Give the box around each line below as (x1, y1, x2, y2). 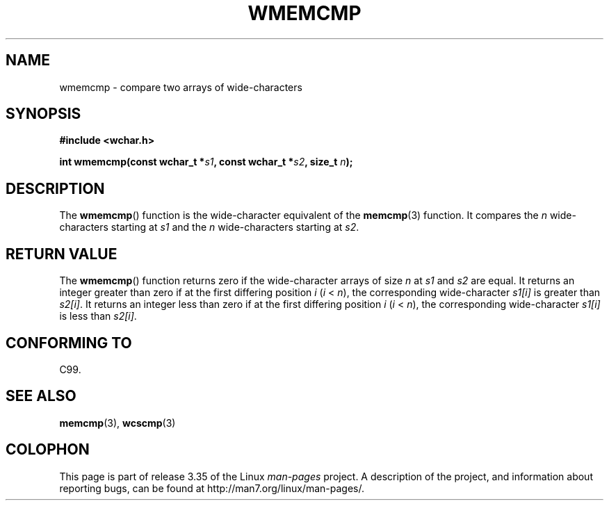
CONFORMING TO (6, 334, 132, 352)
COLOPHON (6, 441, 90, 459)
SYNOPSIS (6, 105, 81, 123)
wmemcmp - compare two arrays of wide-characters (59, 81, 302, 93)
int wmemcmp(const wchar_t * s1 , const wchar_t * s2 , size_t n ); (59, 156, 353, 168)
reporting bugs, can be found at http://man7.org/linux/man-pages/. (59, 482, 364, 494)
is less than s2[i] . (59, 310, 137, 323)
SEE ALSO (6, 387, 76, 405)
